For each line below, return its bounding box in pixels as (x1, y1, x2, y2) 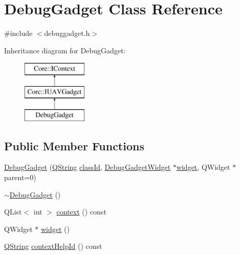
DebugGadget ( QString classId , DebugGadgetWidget (4, 162, 171, 172)
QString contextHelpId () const (4, 241, 102, 251)
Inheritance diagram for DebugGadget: (4, 45, 126, 55)
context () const (56, 206, 106, 217)
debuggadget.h (44, 28, 90, 38)
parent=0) (4, 172, 36, 183)
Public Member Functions (4, 138, 144, 153)
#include (4, 28, 33, 38)
